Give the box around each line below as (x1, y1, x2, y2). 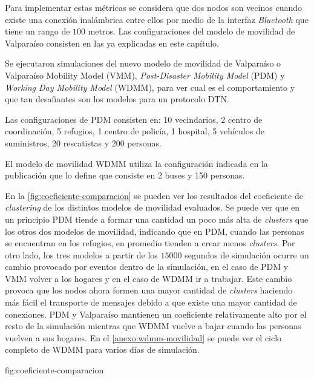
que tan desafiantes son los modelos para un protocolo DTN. (5, 93, 229, 105)
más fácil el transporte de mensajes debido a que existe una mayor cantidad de (5, 296, 297, 309)
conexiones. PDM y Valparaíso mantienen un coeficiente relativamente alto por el (5, 307, 307, 320)
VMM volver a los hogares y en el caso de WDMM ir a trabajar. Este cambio (5, 272, 292, 284)
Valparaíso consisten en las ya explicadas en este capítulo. (5, 36, 219, 49)
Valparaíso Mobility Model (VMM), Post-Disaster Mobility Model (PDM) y (5, 68, 285, 81)
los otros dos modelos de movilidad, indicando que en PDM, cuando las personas (5, 224, 304, 237)
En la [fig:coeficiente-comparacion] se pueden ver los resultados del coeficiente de (5, 189, 303, 201)
